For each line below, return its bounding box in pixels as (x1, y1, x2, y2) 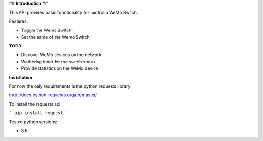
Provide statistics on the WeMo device (21, 65, 98, 71)
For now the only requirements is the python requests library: (9, 83, 131, 89)
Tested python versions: (9, 119, 58, 125)
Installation (9, 74, 33, 80)
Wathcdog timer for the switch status (21, 59, 96, 64)
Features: (9, 18, 28, 24)
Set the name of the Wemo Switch (21, 34, 90, 40)
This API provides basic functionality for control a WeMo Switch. (9, 10, 138, 16)
